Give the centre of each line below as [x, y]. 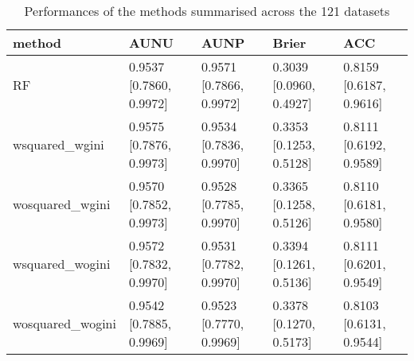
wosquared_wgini [62, 204]
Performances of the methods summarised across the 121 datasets [207, 11]
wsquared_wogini [62, 264]
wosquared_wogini [64, 323]
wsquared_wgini [59, 144]
